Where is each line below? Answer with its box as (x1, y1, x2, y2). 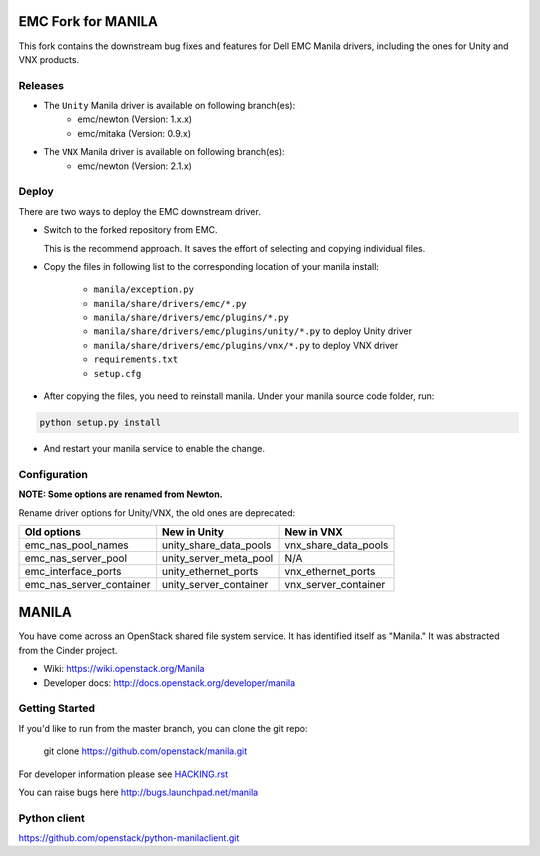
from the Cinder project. (18, 644, 118, 656)
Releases (18, 78, 65, 92)
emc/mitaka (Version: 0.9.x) (77, 127, 192, 139)
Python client (18, 811, 85, 825)
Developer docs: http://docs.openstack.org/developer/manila (43, 676, 296, 689)
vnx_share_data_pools (284, 538, 389, 552)
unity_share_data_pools (161, 538, 272, 552)
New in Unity (161, 525, 225, 539)
